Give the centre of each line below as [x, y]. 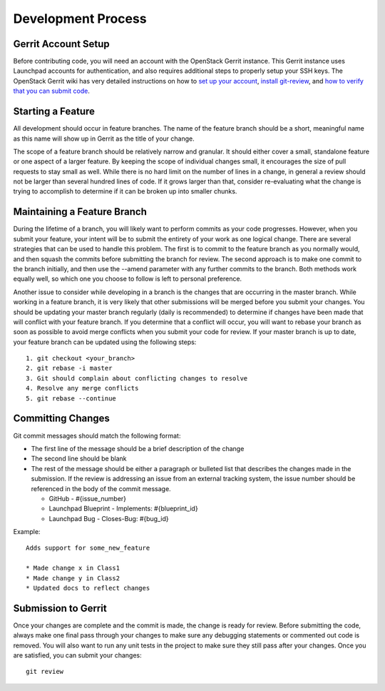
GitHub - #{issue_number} [88, 498]
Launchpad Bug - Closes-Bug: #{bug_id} [109, 518]
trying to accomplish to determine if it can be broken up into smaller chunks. [125, 191]
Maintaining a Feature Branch [80, 212]
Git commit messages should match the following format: [97, 435]
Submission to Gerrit [60, 608]
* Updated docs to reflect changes [88, 588]
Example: [27, 532]
